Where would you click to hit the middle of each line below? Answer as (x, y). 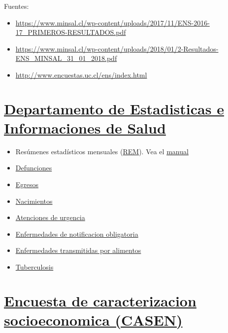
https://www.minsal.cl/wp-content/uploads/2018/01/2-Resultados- (117, 48)
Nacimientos (34, 201)
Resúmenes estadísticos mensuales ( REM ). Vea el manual (102, 151)
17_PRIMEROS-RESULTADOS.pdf (71, 32)
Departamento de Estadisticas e (114, 108)
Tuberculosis (34, 267)
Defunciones (34, 168)
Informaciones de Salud (85, 127)
